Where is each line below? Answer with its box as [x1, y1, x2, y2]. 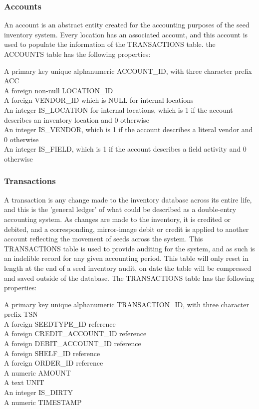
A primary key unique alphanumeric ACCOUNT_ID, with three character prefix [4, 65, 252, 76]
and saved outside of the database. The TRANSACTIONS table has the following [4, 272, 255, 283]
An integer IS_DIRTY [4, 387, 73, 398]
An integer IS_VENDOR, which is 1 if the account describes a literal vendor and [4, 124, 253, 135]
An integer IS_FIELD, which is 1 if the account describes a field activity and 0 [4, 144, 247, 154]
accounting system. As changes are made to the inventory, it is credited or [4, 213, 231, 224]
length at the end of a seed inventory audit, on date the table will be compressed [4, 262, 252, 273]
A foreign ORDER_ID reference [4, 358, 103, 368]
